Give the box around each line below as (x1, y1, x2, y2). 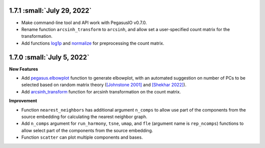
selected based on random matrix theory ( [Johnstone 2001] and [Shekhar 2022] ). (21, 82, 186, 88)
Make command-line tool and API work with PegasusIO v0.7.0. (21, 20, 147, 26)
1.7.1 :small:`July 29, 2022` (9, 6, 92, 15)
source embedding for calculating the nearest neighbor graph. (21, 114, 147, 119)
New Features (9, 66, 38, 72)
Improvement (9, 98, 37, 104)
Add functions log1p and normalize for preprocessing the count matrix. (21, 40, 164, 46)
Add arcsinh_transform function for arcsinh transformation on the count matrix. (21, 89, 181, 94)
